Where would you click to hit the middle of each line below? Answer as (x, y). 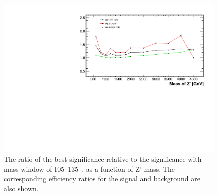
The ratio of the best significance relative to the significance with (103, 159)
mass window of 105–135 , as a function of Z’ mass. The (89, 169)
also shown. (21, 188)
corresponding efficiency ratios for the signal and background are (102, 178)
